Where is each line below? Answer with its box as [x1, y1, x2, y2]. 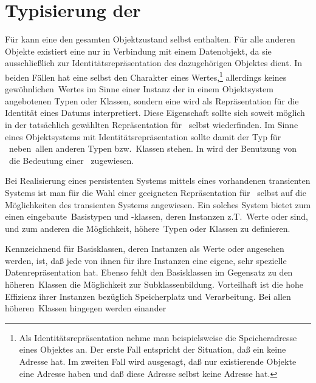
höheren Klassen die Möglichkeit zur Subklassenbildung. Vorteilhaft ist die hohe [5, 278, 303, 291]
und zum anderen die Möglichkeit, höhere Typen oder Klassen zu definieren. [5, 222, 290, 234]
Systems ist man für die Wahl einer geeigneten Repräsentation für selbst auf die [5, 186, 306, 198]
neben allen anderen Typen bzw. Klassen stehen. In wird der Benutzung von [9, 142, 297, 155]
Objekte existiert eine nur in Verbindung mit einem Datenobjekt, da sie [5, 44, 272, 57]
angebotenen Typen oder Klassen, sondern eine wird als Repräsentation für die [5, 94, 299, 107]
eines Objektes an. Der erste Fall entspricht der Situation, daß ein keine [19, 343, 286, 356]
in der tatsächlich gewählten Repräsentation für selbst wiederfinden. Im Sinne [5, 118, 298, 130]
